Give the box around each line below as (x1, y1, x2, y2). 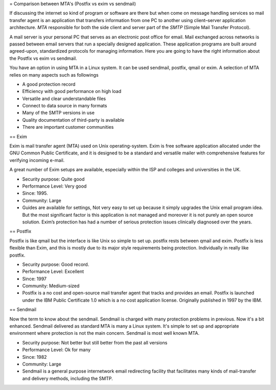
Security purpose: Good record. (22, 261, 89, 267)
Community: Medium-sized (22, 283, 80, 289)
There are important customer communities (22, 124, 114, 130)
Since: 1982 (22, 354, 47, 360)
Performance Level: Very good (22, 183, 87, 189)
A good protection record (22, 81, 76, 87)
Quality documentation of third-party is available (22, 117, 125, 123)
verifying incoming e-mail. (9, 157, 65, 163)
